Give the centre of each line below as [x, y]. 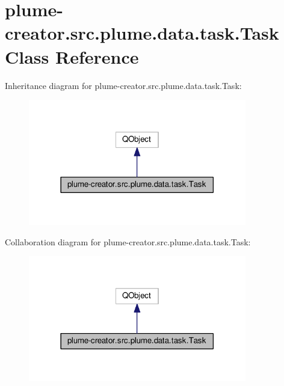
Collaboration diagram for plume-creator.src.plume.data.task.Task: [128, 241]
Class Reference [72, 56]
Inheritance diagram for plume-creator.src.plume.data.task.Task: [123, 85]
